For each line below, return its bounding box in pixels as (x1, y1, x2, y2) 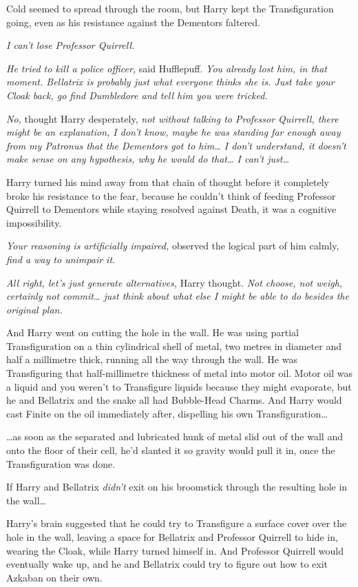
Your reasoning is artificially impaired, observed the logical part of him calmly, (6, 238, 339, 253)
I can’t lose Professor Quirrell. (6, 38, 135, 52)
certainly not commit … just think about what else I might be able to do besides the (6, 289, 349, 303)
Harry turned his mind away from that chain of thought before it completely (6, 174, 329, 189)
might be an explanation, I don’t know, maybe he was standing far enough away (6, 125, 341, 139)
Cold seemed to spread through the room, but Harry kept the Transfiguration (6, 1, 334, 15)
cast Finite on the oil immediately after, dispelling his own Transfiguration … (6, 406, 328, 420)
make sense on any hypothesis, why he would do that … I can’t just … (6, 152, 290, 166)
